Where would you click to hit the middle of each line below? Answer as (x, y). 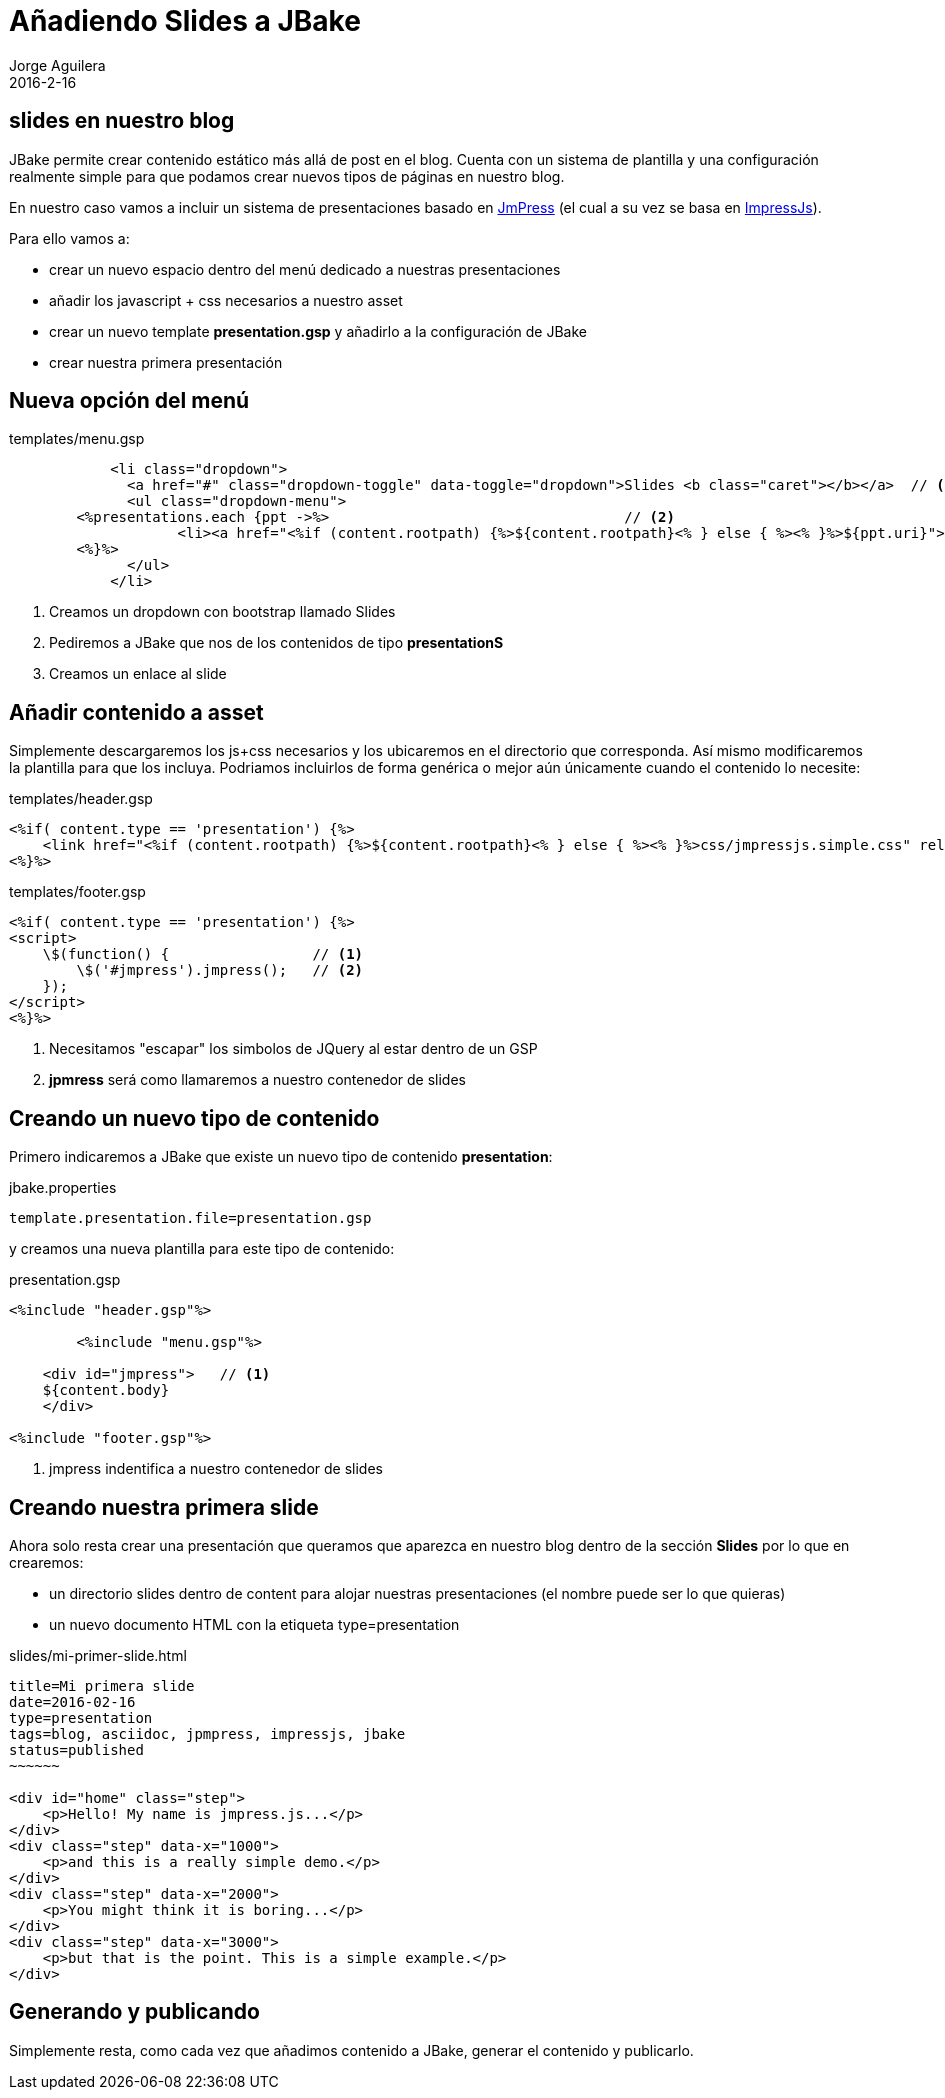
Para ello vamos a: (69, 238)
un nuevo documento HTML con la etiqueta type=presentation (254, 1624)
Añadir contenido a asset (136, 712)
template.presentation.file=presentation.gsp (190, 1218)
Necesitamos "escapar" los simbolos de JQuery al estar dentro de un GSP (293, 1049)
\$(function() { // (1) (203, 954)
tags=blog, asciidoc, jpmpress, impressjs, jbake (207, 1733)
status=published (76, 1749)
